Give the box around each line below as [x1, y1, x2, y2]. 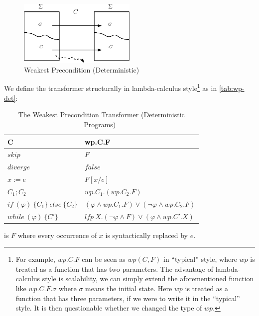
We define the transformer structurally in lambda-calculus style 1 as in [4, 81, 217, 93]
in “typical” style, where [163, 254, 237, 264]
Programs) [84, 119, 116, 129]
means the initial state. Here [85, 283, 172, 294]
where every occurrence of [17, 230, 97, 240]
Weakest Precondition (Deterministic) [24, 64, 139, 75]
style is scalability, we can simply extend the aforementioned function [42, 273, 254, 284]
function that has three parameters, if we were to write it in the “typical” [15, 293, 240, 303]
